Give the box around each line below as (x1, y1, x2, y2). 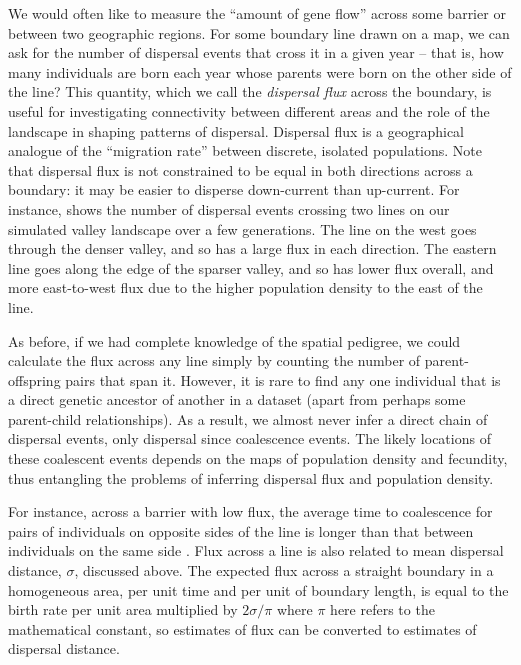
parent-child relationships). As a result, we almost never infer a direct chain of (8, 408, 488, 429)
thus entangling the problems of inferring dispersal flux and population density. (8, 467, 494, 488)
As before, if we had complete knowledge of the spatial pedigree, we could (8, 330, 461, 351)
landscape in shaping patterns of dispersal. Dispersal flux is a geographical (8, 120, 465, 141)
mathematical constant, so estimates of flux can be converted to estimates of (8, 618, 477, 639)
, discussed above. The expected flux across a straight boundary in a (74, 560, 494, 581)
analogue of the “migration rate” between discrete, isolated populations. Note (8, 140, 483, 161)
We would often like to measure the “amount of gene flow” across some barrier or (8, 3, 506, 23)
